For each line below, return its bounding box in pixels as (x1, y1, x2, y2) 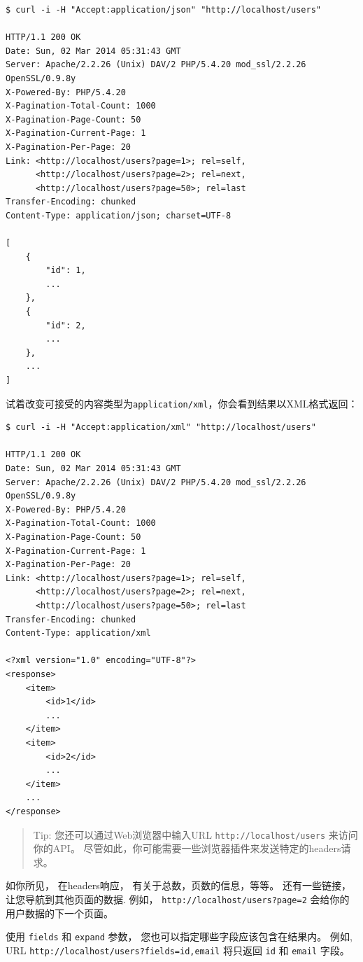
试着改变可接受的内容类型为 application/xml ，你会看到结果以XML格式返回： (6, 396, 358, 410)
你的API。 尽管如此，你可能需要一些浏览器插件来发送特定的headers (33, 841, 341, 856)
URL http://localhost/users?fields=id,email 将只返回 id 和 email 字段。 (6, 942, 350, 957)
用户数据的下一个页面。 (6, 905, 113, 920)
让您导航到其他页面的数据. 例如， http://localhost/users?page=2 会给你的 (6, 891, 350, 906)
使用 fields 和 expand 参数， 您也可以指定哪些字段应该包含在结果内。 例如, (6, 929, 353, 944)
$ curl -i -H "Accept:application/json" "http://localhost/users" (6, 5, 322, 15)
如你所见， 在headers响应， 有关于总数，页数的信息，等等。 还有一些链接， (6, 878, 351, 893)
